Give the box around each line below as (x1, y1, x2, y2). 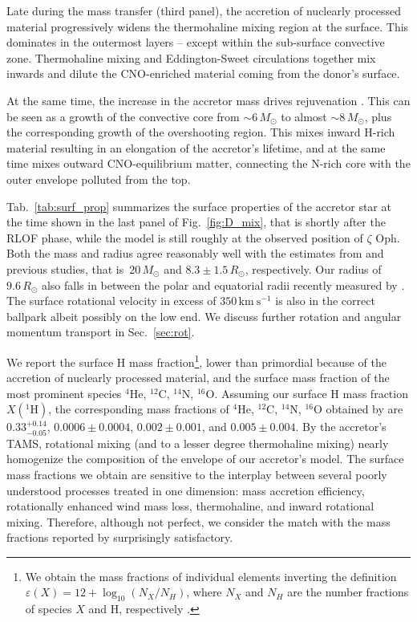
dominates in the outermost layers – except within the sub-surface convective (6, 34, 385, 51)
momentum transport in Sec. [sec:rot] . (6, 323, 195, 340)
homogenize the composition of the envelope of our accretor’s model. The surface (6, 450, 404, 467)
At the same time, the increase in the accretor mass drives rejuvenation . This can (6, 91, 411, 108)
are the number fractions (287, 583, 409, 600)
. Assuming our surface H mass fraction (214, 384, 408, 401)
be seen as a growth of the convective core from (6, 108, 240, 124)
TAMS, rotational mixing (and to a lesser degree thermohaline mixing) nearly (6, 434, 389, 451)
